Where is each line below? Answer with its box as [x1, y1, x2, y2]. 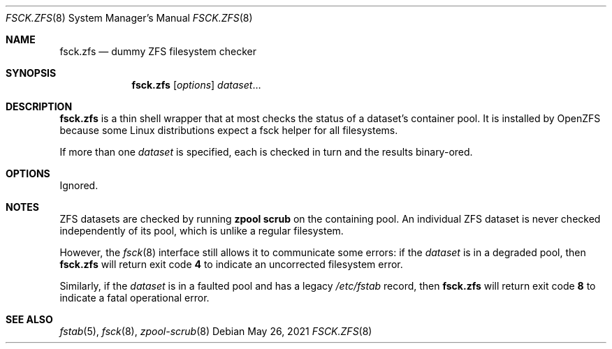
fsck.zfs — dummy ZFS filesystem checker [59, 45, 257, 57]
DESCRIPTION [6, 101, 73, 112]
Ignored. [59, 179, 99, 191]
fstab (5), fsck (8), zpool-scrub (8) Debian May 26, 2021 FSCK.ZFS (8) [59, 325, 372, 337]
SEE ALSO [6, 313, 53, 325]
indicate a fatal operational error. [59, 292, 210, 304]
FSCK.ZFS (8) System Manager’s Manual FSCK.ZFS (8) [6, 12, 253, 24]
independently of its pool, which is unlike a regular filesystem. [59, 225, 344, 237]
